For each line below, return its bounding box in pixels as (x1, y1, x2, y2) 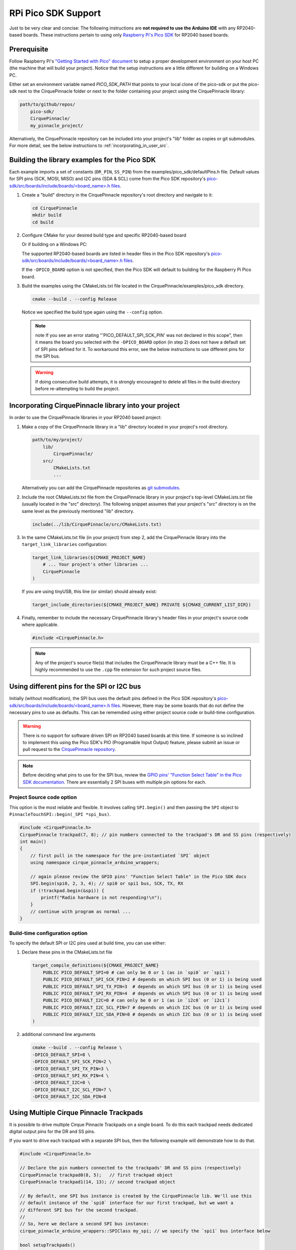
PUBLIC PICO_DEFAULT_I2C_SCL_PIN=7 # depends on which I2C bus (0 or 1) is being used (42, 1004, 262, 1010)
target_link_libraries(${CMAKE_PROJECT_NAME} (32, 554, 146, 560)
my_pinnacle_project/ (30, 122, 83, 128)
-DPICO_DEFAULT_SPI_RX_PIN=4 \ (32, 1072, 109, 1078)
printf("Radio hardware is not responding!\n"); (40, 895, 162, 900)
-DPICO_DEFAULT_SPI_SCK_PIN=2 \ (32, 1059, 112, 1064)
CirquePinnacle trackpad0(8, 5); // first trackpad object (19, 1172, 173, 1177)
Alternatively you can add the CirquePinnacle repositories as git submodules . (21, 485, 181, 491)
